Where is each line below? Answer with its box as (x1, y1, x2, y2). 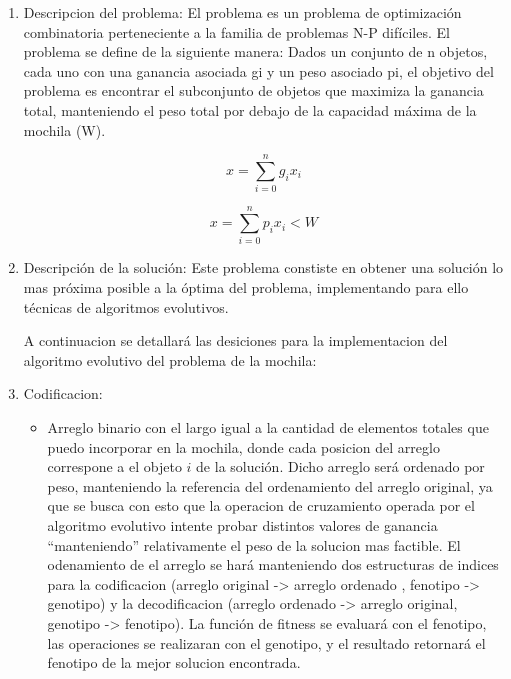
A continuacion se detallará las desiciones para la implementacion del (23, 330, 448, 351)
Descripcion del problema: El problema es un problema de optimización (23, 2, 462, 22)
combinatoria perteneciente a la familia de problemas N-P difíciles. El (23, 21, 450, 42)
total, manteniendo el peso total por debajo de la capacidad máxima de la (23, 99, 477, 120)
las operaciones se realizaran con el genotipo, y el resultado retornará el (47, 632, 486, 653)
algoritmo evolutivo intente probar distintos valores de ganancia (47, 514, 438, 535)
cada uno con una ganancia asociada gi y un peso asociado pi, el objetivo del (23, 60, 494, 81)
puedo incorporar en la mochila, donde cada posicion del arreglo (47, 436, 440, 457)
